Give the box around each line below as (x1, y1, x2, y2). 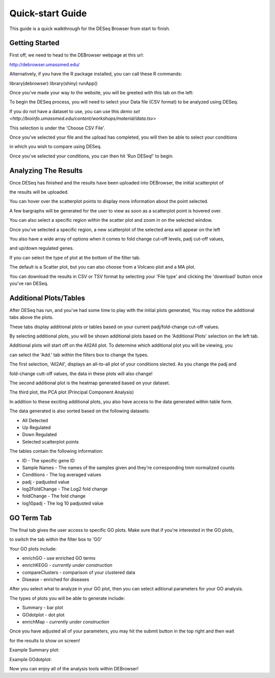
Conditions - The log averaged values (22, 472, 101, 478)
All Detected (22, 417, 48, 423)
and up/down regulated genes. (9, 245, 74, 251)
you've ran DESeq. (9, 280, 48, 286)
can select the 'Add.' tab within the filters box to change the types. (9, 352, 149, 358)
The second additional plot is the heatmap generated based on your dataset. (9, 380, 170, 386)
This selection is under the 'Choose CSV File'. (9, 125, 105, 131)
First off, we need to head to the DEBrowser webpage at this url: (9, 52, 144, 58)
